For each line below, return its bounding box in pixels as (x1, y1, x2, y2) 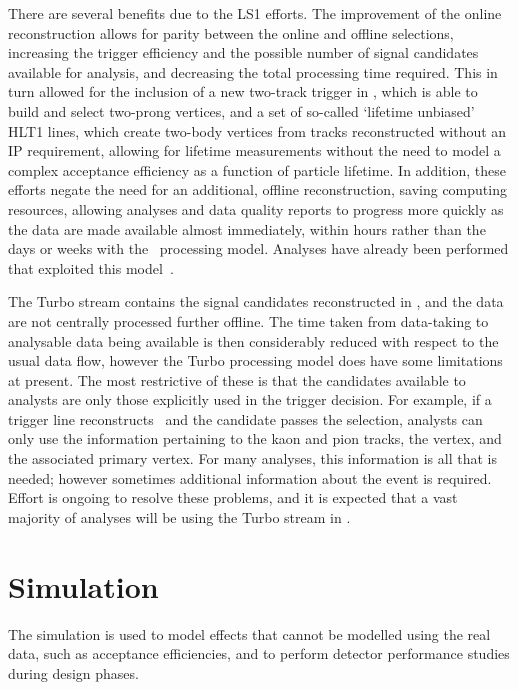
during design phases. (8, 662, 139, 683)
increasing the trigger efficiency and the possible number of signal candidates (8, 42, 479, 63)
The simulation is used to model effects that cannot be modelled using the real (8, 623, 491, 644)
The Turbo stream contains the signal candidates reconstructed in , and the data (8, 291, 504, 312)
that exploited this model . (8, 257, 174, 278)
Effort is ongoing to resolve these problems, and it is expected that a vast (8, 487, 458, 508)
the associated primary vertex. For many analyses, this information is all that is (8, 448, 497, 469)
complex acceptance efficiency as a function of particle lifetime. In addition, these (8, 159, 506, 180)
